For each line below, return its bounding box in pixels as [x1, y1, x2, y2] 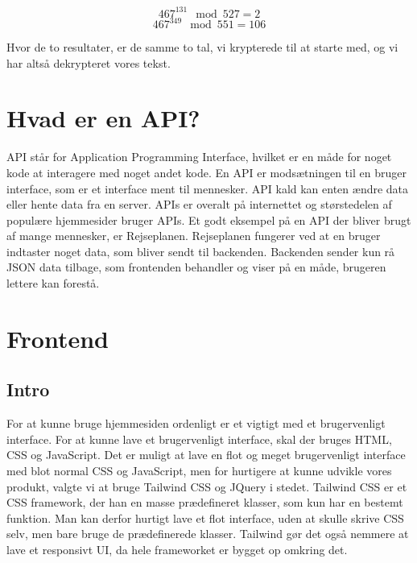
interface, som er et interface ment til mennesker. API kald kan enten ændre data [6, 180, 409, 197]
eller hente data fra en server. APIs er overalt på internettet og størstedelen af [6, 196, 392, 213]
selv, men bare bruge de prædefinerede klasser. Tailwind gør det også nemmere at [6, 525, 409, 542]
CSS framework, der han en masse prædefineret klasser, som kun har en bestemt [6, 494, 403, 511]
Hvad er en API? [6, 101, 200, 135]
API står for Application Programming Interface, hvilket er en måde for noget [6, 148, 392, 165]
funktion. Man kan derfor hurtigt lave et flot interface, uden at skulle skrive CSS [6, 509, 404, 526]
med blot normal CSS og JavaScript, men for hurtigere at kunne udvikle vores [6, 462, 392, 479]
